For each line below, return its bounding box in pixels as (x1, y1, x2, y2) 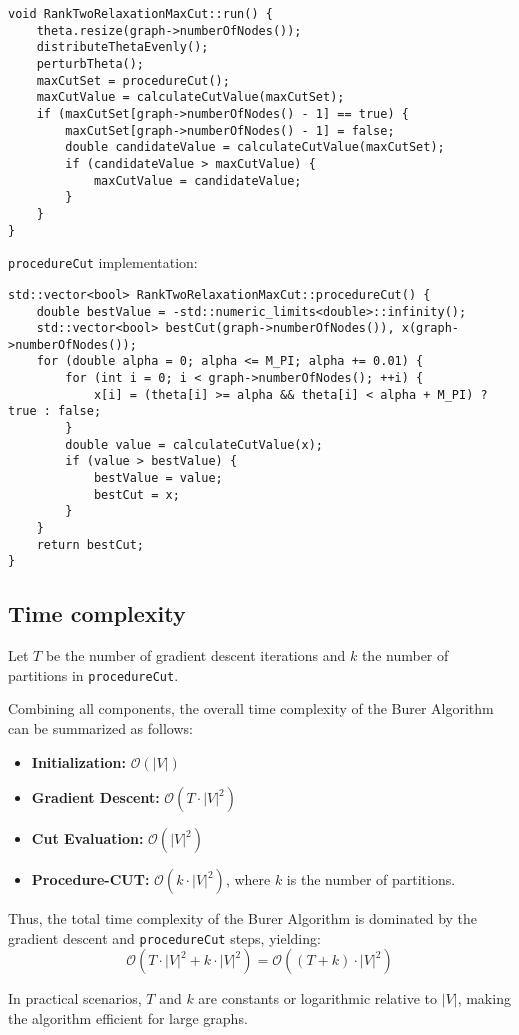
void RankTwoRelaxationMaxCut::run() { (8, 7, 273, 21)
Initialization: (31, 751, 126, 772)
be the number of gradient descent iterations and (45, 645, 346, 666)
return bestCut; (36, 537, 145, 552)
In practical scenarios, (8, 988, 142, 1009)
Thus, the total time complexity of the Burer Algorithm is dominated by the (8, 908, 478, 929)
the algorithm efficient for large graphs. (8, 1008, 248, 1029)
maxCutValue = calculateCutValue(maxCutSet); (36, 90, 345, 105)
